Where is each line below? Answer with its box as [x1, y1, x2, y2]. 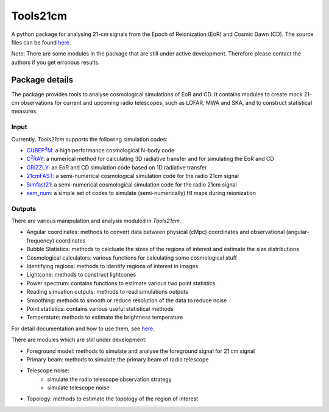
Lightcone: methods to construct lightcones [26, 271, 136, 279]
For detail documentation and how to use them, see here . [11, 325, 155, 332]
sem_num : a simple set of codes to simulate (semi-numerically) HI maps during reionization [26, 189, 256, 196]
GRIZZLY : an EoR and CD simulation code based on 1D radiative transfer [26, 163, 207, 171]
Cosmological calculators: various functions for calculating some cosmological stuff [26, 254, 238, 261]
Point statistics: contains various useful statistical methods [26, 305, 174, 312]
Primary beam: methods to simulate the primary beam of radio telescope [26, 355, 209, 363]
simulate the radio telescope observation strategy [47, 375, 172, 383]
